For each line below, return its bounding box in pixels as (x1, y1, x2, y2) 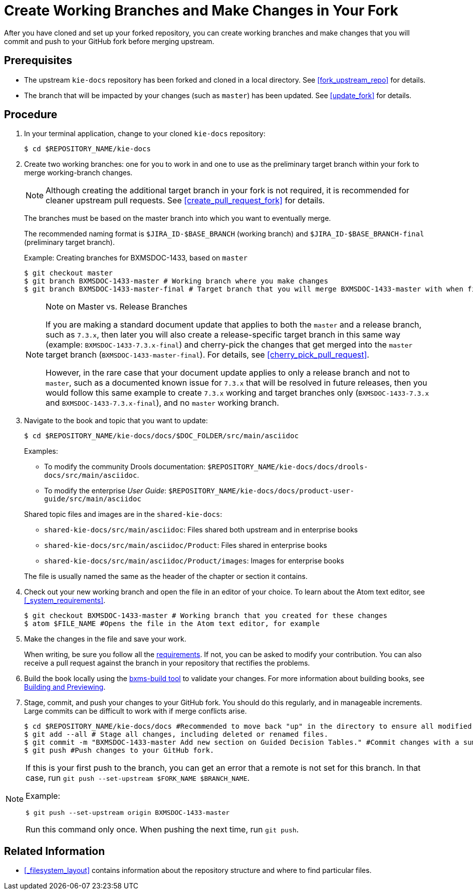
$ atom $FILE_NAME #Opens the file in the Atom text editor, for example (24, 620, 320, 628)
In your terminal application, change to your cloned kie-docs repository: (24, 129, 266, 138)
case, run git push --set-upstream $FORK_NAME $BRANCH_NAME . (26, 773, 250, 783)
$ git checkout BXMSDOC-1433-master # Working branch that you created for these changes (24, 612, 387, 620)
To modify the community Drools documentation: (44, 462, 206, 471)
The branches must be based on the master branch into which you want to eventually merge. (24, 214, 331, 223)
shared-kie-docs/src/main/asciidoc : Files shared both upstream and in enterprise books (44, 525, 358, 534)
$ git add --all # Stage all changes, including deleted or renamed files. (24, 730, 328, 739)
